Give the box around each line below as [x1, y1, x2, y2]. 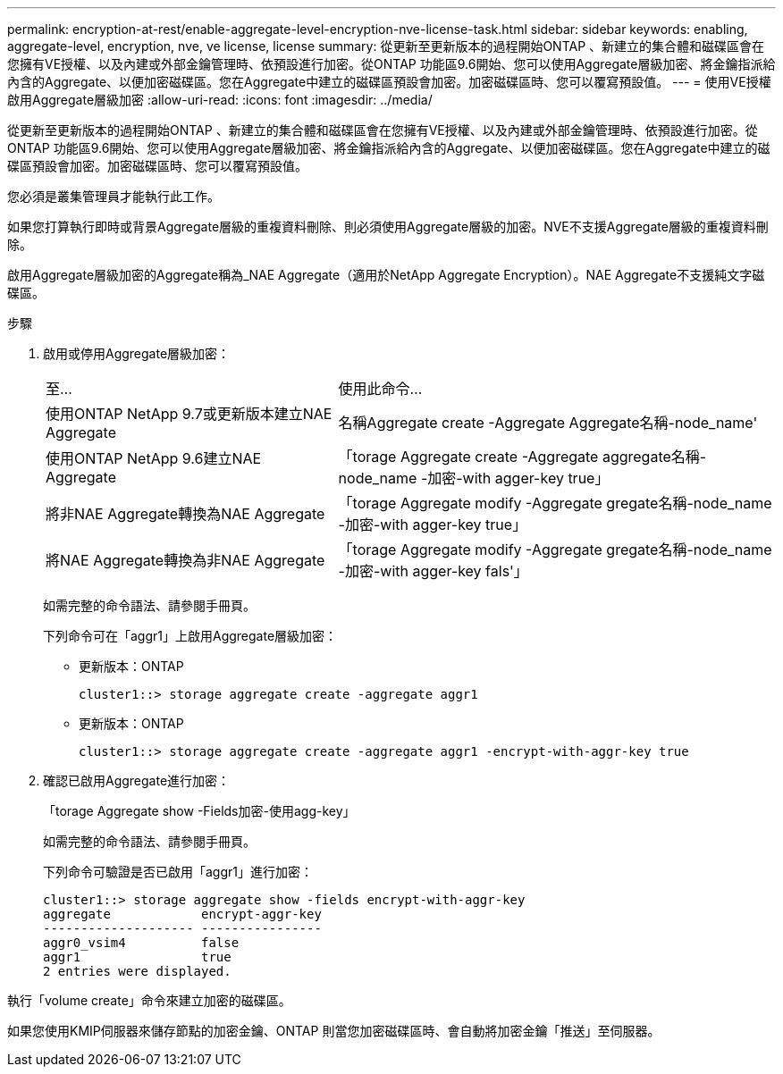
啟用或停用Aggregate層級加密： [43, 346, 231, 361]
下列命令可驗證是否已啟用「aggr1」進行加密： [43, 864, 313, 879]
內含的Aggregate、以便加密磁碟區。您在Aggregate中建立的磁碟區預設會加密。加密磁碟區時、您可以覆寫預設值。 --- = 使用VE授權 [7, 74, 771, 89]
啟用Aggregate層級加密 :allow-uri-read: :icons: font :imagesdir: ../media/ [7, 92, 433, 107]
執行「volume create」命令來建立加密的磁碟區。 [7, 993, 291, 1008]
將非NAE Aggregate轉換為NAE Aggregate [46, 505, 325, 523]
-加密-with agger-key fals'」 [338, 562, 528, 580]
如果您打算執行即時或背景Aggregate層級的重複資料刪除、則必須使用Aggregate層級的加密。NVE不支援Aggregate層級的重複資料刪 [7, 219, 769, 234]
